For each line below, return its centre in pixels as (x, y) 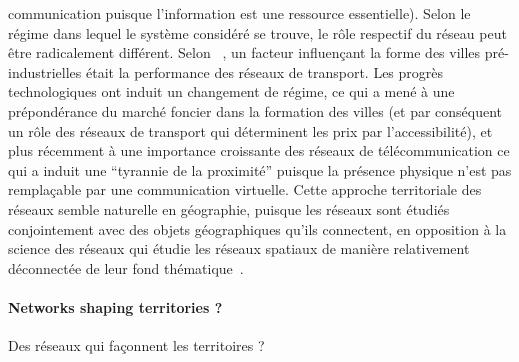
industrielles (45, 71)
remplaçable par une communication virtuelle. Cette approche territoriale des (245, 189)
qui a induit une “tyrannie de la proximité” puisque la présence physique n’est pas (260, 169)
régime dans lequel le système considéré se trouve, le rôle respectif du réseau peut (257, 32)
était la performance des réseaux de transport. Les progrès (264, 71)
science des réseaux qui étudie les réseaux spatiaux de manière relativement (239, 248)
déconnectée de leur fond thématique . (126, 267)
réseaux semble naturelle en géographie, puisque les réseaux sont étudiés (229, 208)
